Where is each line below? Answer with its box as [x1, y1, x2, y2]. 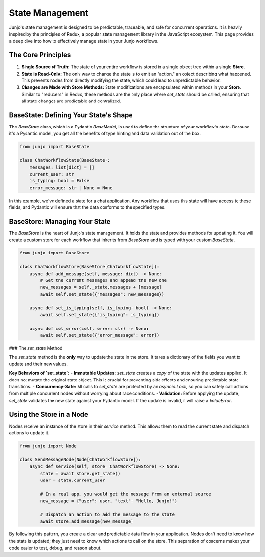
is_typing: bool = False [29, 178, 90, 184]
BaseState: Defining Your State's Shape [9, 111, 133, 119]
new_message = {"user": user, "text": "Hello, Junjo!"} [40, 498, 178, 504]
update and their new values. [9, 361, 68, 367]
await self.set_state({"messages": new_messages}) [40, 291, 164, 297]
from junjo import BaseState [19, 144, 90, 150]
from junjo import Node [19, 443, 77, 449]
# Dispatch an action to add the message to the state [40, 512, 175, 517]
